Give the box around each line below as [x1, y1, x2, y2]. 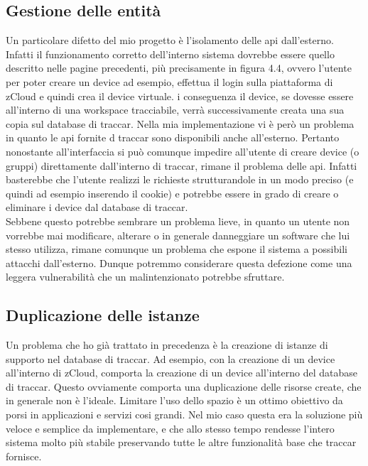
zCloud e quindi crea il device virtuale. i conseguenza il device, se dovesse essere [6, 88, 354, 103]
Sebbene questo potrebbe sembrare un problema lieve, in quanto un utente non [6, 213, 350, 228]
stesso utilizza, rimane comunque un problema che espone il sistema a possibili [6, 242, 347, 256]
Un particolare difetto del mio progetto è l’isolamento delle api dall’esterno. [6, 33, 334, 48]
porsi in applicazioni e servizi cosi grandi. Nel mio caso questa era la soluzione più [6, 407, 363, 422]
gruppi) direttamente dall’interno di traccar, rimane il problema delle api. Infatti [6, 158, 357, 173]
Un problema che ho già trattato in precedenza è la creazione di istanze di [6, 337, 328, 352]
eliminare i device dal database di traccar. [6, 200, 188, 215]
